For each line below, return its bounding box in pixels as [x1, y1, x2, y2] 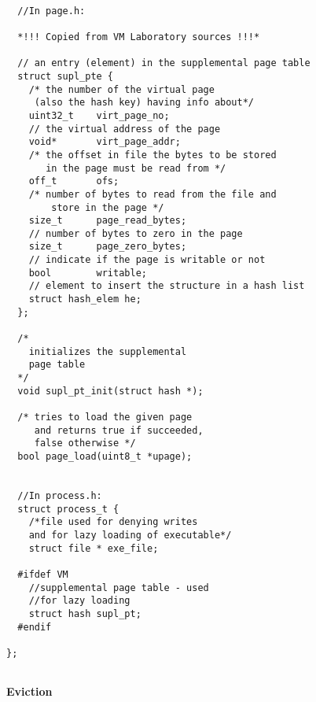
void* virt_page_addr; [28, 136, 181, 148]
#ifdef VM [17, 568, 68, 580]
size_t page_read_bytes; [28, 215, 187, 227]
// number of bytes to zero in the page [28, 227, 243, 239]
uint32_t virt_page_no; [28, 109, 170, 121]
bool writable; [28, 267, 147, 279]
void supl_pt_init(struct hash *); [17, 385, 204, 397]
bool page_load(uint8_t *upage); [17, 450, 193, 462]
